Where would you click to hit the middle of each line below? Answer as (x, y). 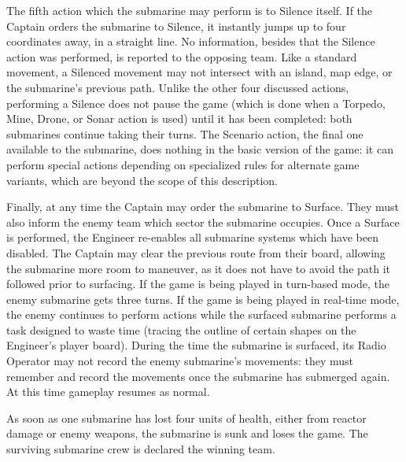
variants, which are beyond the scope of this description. (142, 180)
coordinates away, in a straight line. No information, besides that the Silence (191, 41)
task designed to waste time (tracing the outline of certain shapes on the (181, 329)
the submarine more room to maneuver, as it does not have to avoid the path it (199, 268)
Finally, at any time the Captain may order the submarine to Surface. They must (203, 207)
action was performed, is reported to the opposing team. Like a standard (182, 56)
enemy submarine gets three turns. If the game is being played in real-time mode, (203, 299)
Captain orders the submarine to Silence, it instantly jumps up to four (176, 26)
